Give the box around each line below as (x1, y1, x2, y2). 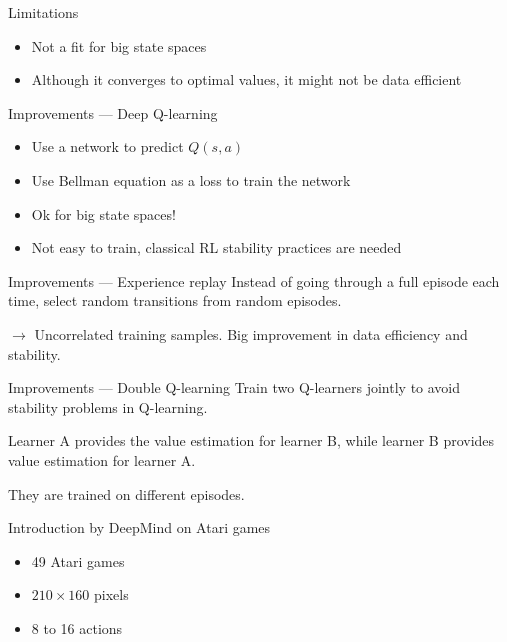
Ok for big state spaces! (31, 203, 176, 224)
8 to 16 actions (31, 617, 123, 638)
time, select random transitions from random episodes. (8, 290, 342, 311)
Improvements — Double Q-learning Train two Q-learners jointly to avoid (8, 377, 461, 398)
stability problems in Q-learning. (8, 396, 208, 417)
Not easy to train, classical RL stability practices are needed (31, 237, 402, 258)
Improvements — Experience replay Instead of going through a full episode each (8, 270, 500, 291)
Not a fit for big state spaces (31, 35, 207, 56)
